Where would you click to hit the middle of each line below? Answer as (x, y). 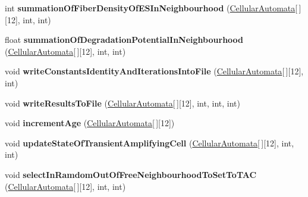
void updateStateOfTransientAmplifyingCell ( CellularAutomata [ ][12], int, (150, 143)
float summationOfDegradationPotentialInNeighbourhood (124, 40)
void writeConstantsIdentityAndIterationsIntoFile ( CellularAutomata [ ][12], (154, 71)
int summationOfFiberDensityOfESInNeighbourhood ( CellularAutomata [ (151, 8)
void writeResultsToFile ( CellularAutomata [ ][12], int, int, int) (122, 103)
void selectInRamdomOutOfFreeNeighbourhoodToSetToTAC (131, 174)
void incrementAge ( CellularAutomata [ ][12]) (90, 123)
